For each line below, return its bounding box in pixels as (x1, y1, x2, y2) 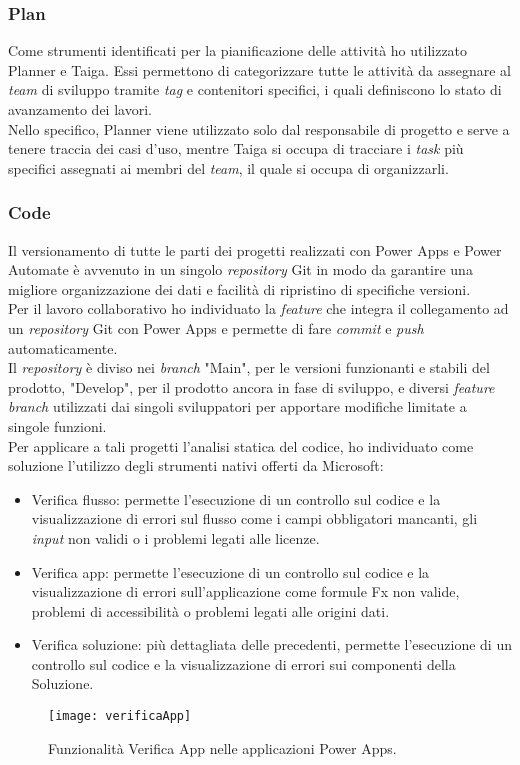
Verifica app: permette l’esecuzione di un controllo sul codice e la (31, 561, 430, 582)
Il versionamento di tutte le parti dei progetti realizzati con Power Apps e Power (8, 239, 502, 260)
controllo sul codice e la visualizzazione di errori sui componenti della (31, 653, 456, 674)
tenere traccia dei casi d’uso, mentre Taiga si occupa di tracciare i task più (8, 138, 464, 159)
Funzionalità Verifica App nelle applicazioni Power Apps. (48, 737, 397, 758)
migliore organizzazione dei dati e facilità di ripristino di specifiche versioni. (8, 278, 471, 299)
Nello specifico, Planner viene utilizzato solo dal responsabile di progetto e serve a (8, 118, 510, 139)
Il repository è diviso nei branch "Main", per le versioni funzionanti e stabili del (8, 357, 490, 378)
